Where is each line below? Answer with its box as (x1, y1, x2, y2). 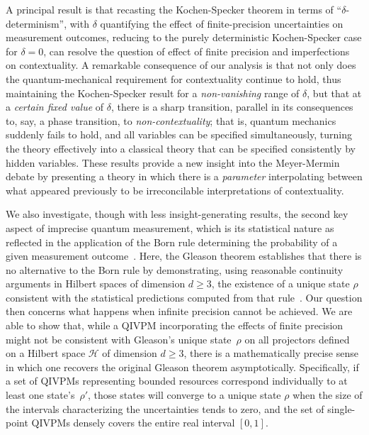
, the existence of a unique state (211, 276, 350, 291)
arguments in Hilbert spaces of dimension (6, 276, 186, 291)
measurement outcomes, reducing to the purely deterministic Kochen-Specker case (6, 30, 362, 45)
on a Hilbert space (6, 346, 86, 360)
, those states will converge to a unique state (88, 387, 281, 402)
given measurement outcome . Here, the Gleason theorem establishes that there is (6, 248, 362, 263)
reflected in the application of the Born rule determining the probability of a (6, 234, 338, 249)
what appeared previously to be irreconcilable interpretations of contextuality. (6, 182, 344, 197)
